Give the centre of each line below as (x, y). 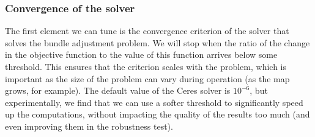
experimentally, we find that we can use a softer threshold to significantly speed (154, 102)
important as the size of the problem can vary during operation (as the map (147, 78)
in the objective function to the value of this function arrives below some (141, 54)
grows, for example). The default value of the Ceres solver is (118, 90)
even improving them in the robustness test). (89, 126)
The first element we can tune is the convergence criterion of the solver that (147, 31)
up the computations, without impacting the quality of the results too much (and (157, 114)
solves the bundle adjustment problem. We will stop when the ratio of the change (157, 42)
